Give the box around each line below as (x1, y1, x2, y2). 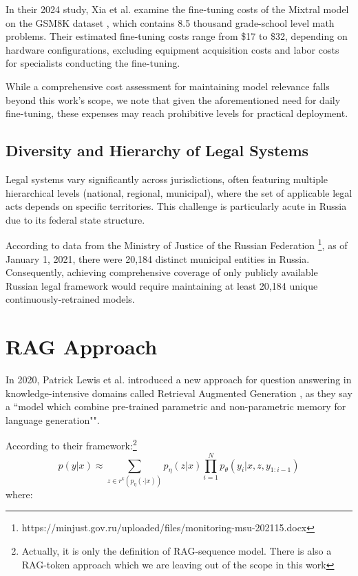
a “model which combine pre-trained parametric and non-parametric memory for (6, 399, 346, 414)
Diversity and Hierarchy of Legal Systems (6, 140, 309, 161)
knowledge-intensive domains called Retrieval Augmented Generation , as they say (6, 385, 352, 400)
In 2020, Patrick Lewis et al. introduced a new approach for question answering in (6, 372, 352, 387)
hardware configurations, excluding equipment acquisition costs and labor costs (6, 42, 339, 56)
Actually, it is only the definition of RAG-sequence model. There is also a (21, 544, 332, 558)
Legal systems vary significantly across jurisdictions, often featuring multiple (6, 171, 328, 186)
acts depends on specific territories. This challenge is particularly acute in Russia (6, 199, 347, 213)
